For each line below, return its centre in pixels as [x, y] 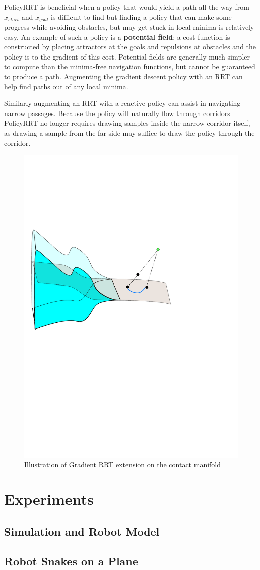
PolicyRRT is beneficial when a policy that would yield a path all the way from [127, 7]
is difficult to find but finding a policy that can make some [141, 16]
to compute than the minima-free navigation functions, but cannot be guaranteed [130, 66]
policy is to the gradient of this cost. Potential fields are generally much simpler [127, 56]
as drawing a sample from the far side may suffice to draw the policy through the [129, 132]
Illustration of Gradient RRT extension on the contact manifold [123, 464]
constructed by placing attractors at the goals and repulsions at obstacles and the [130, 47]
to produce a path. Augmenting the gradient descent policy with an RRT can [123, 76]
